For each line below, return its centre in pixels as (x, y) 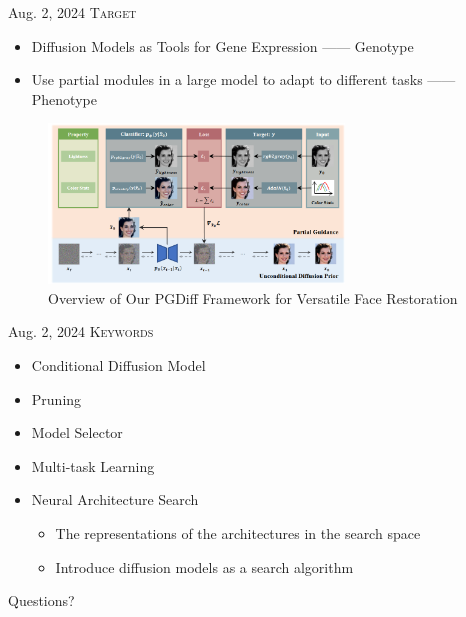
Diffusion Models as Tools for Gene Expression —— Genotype (222, 45)
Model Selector (77, 432)
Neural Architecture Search (115, 499)
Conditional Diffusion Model (118, 364)
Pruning (56, 398)
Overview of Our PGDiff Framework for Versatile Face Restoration (253, 297)
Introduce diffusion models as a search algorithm (204, 566)
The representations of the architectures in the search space (238, 532)
